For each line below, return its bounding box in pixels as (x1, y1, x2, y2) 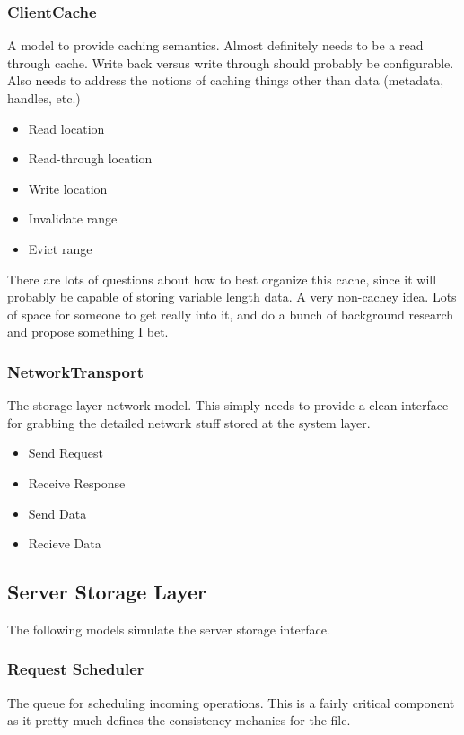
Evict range (28, 239, 92, 258)
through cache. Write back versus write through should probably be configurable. (7, 53, 454, 72)
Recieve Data (28, 534, 101, 553)
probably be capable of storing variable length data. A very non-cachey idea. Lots (7, 287, 457, 306)
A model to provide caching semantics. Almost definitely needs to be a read (7, 36, 424, 55)
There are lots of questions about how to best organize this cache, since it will (7, 269, 437, 288)
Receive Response (28, 473, 126, 492)
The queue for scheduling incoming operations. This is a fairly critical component (7, 693, 455, 712)
